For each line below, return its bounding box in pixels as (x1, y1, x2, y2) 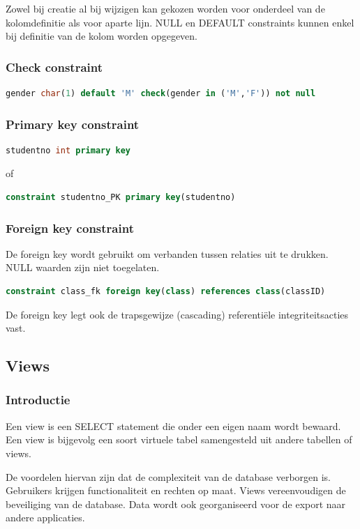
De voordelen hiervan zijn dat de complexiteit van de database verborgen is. (6, 469, 331, 484)
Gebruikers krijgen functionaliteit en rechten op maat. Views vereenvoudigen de (6, 483, 346, 498)
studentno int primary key (6, 145, 131, 155)
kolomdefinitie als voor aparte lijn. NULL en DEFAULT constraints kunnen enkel (6, 15, 354, 29)
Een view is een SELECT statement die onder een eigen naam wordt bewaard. (6, 418, 341, 433)
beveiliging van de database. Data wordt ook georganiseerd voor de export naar (6, 496, 346, 511)
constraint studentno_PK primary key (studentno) (6, 192, 236, 202)
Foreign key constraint (6, 219, 134, 236)
